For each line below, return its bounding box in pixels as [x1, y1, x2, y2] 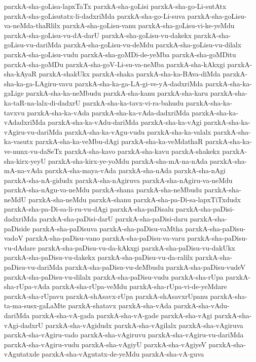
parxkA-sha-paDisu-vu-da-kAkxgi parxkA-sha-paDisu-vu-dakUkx [37, 242, 235, 253]
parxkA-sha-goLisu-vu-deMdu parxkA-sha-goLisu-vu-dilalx [63, 39, 242, 50]
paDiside [4, 223, 30, 233]
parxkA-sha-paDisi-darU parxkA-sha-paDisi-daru [39, 214, 188, 224]
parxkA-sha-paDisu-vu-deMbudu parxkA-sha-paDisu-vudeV [65, 262, 246, 272]
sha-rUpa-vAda [4, 281, 50, 291]
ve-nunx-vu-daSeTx [4, 145, 62, 156]
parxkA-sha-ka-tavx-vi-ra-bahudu [82, 97, 184, 108]
